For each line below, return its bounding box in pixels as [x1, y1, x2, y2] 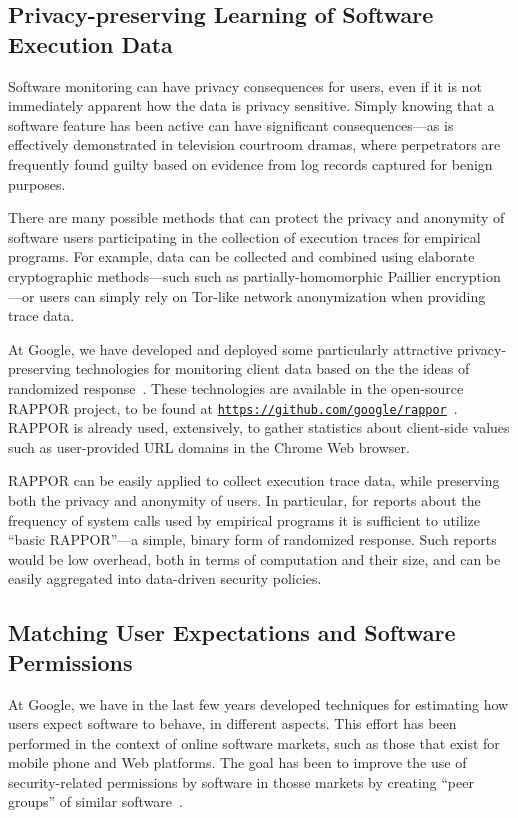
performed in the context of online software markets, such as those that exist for [8, 732, 500, 753]
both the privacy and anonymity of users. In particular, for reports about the [8, 489, 481, 510]
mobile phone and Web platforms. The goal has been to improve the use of [8, 752, 467, 773]
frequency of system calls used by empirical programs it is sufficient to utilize [8, 509, 480, 530]
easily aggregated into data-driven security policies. [8, 568, 322, 589]
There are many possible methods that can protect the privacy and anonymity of [8, 207, 505, 228]
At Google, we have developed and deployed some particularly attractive [8, 338, 453, 359]
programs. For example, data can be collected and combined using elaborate [8, 246, 475, 267]
